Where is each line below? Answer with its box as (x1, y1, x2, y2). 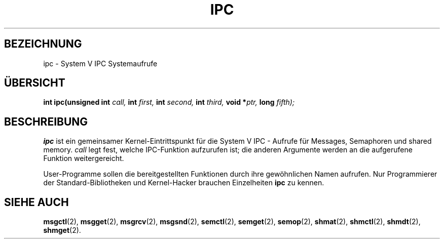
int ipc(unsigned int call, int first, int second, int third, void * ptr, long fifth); (43, 98, 295, 107)
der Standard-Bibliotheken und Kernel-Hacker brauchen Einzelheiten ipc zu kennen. (43, 178, 324, 187)
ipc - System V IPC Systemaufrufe (43, 59, 158, 68)
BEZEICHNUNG (4, 37, 82, 51)
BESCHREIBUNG (4, 115, 88, 128)
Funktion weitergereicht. (43, 154, 124, 163)
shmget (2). (43, 226, 81, 235)
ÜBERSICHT (4, 76, 65, 90)
